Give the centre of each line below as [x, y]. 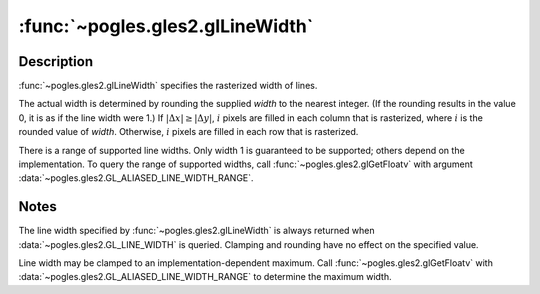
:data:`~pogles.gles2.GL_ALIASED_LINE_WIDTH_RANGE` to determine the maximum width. [205, 277]
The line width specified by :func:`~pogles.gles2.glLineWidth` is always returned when [196, 231]
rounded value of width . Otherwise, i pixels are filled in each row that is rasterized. [188, 132]
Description [56, 61]
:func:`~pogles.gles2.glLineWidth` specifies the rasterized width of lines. [168, 86]
